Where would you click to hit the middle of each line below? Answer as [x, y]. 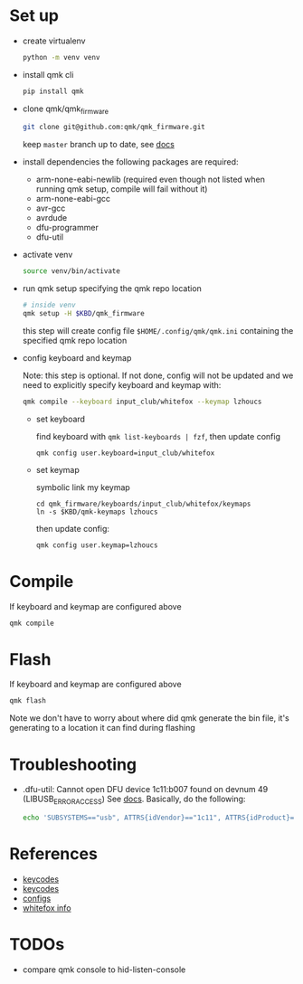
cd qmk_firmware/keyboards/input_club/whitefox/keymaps [143, 504]
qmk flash [28, 701]
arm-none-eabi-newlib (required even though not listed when [150, 180]
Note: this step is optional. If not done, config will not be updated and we [158, 375]
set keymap [57, 469]
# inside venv [49, 305]
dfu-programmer [67, 228]
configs [37, 898]
